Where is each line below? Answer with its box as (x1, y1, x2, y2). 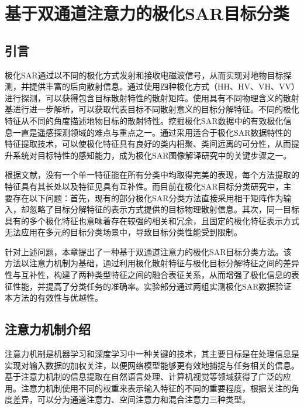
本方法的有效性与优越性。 (5, 291, 103, 304)
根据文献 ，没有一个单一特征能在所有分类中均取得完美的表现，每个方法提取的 (5, 169, 299, 181)
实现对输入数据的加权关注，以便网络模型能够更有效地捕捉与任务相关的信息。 (5, 359, 299, 371)
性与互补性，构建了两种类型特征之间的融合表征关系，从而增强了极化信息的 (5, 269, 291, 281)
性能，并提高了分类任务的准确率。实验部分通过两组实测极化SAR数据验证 (12, 280, 292, 292)
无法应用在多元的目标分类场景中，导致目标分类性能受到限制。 (5, 226, 242, 238)
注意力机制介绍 (5, 320, 91, 338)
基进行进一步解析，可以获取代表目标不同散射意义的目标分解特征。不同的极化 (5, 103, 299, 115)
